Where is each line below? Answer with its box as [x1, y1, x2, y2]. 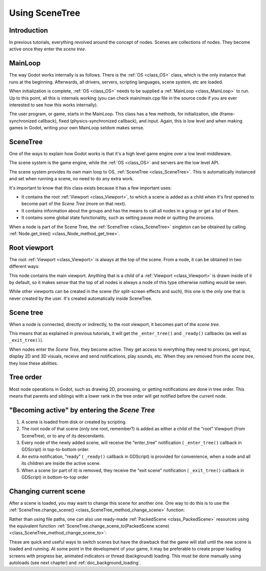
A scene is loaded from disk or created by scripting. [21, 419, 127, 425]
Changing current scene [9, 487, 86, 495]
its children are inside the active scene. [21, 460, 101, 466]
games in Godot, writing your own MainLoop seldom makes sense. [9, 125, 145, 131]
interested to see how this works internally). [9, 102, 98, 108]
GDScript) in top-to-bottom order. [21, 447, 90, 452]
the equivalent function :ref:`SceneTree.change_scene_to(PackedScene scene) [9, 523, 169, 529]
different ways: [9, 263, 39, 269]
